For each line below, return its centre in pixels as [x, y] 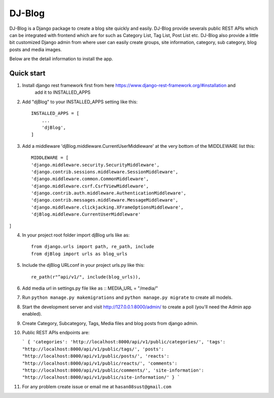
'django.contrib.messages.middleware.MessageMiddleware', [105, 200]
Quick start [27, 73]
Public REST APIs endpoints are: [56, 332]
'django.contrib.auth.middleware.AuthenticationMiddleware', [109, 193]
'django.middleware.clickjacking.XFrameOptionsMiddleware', [107, 207]
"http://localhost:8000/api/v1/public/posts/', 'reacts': [96, 356]
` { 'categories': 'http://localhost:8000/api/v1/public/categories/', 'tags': [124, 342]
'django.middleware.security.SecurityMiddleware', [95, 165]
